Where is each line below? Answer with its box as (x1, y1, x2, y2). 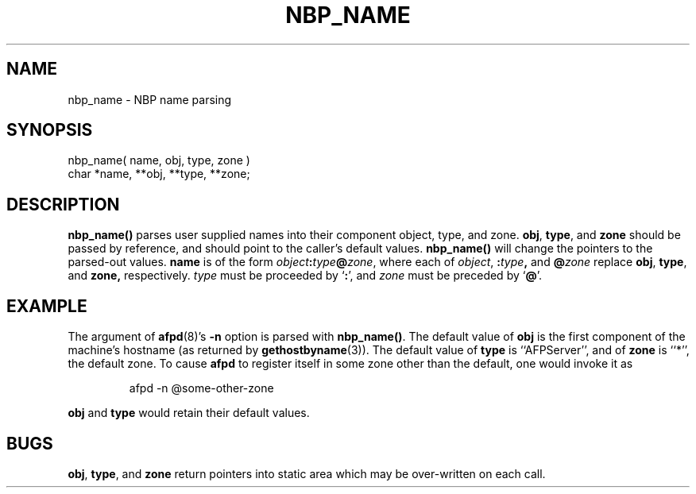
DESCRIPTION (6, 194, 120, 214)
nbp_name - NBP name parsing (68, 92, 232, 106)
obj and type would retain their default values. (68, 406, 310, 420)
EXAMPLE (6, 295, 87, 316)
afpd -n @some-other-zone (129, 381, 274, 396)
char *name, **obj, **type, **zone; (68, 167, 250, 181)
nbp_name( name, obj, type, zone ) (68, 153, 250, 168)
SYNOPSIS (6, 120, 93, 141)
